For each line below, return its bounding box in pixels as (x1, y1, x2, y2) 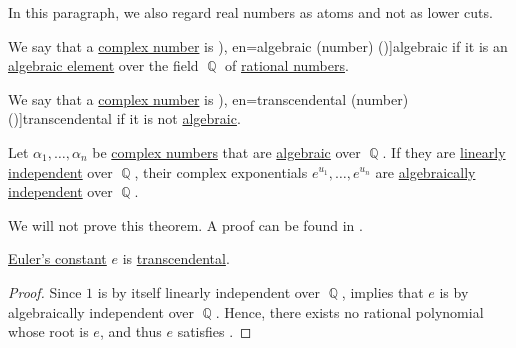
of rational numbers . (225, 55, 349, 76)
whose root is (8, 321, 89, 342)
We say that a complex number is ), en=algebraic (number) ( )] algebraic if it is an (8, 35, 508, 56)
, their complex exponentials (134, 161, 308, 182)
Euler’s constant (8, 248, 107, 269)
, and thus (99, 321, 162, 342)
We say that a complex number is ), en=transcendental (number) (8, 88, 409, 109)
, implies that (341, 281, 424, 302)
